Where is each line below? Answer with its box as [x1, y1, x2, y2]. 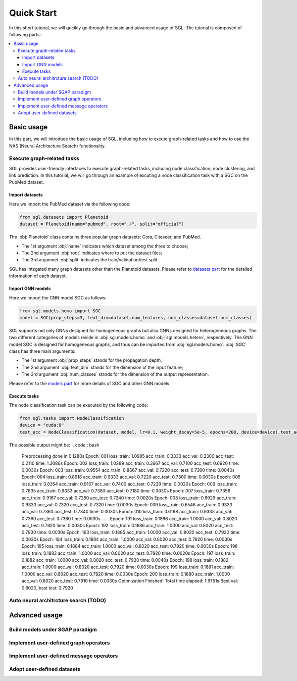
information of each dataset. [9, 273, 67, 279]
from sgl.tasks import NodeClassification [19, 416, 124, 421]
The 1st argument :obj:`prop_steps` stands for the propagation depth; [21, 357, 162, 363]
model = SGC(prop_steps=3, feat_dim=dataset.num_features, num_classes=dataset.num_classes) [19, 315, 252, 320]
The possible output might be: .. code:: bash [9, 442, 99, 448]
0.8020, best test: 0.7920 [21, 584, 74, 591]
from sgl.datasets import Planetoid [19, 214, 109, 220]
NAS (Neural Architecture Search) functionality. [9, 143, 106, 148]
